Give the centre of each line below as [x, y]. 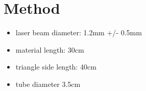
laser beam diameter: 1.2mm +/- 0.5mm [79, 32]
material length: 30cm [50, 49]
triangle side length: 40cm [56, 67]
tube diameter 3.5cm [48, 84]
